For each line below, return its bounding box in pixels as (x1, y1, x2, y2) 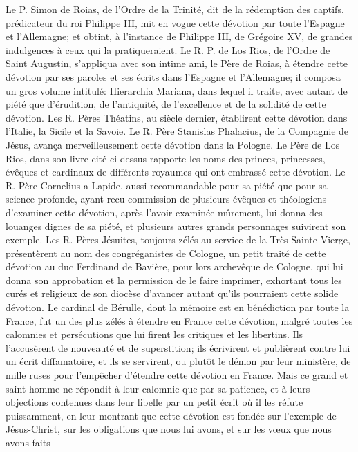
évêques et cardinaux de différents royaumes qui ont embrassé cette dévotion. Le (6, 164, 346, 179)
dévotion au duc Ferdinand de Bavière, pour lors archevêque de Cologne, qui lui (6, 259, 343, 274)
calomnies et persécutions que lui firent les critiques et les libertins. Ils (6, 327, 303, 341)
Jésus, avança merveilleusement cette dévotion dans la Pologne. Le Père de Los (6, 137, 340, 151)
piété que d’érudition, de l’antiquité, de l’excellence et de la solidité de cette (6, 97, 326, 111)
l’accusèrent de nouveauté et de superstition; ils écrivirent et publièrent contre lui (6, 340, 350, 355)
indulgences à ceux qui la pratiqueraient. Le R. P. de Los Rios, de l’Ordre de (6, 42, 330, 57)
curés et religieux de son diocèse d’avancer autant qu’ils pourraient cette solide (6, 286, 339, 301)
